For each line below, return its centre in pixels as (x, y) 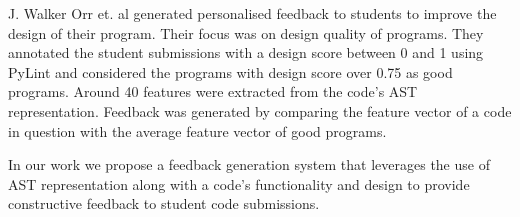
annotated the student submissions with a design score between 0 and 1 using (246, 52)
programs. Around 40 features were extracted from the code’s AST (213, 91)
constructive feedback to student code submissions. (164, 203)
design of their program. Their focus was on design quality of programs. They (246, 32)
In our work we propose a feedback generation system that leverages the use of (249, 164)
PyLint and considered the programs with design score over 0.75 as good (230, 71)
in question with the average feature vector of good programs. (197, 130)
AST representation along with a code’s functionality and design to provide (239, 183)
